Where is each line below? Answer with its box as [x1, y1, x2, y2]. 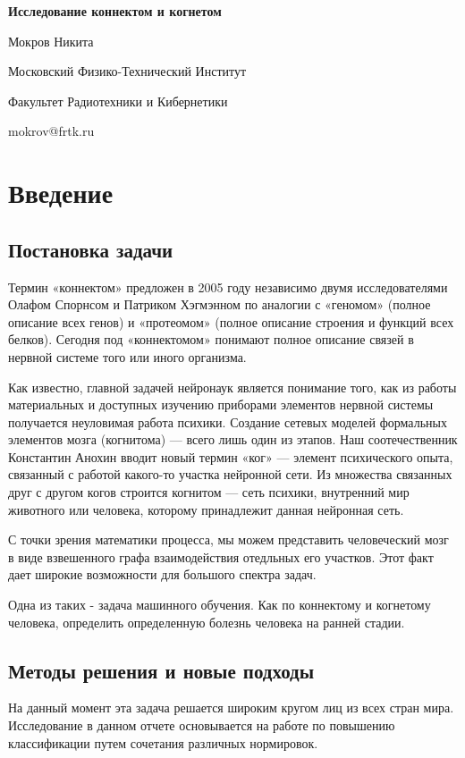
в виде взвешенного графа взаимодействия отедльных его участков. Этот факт [8, 547, 434, 566]
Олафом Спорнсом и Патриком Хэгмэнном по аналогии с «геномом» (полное [8, 295, 431, 314]
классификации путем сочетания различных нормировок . [8, 733, 318, 752]
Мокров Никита [8, 31, 94, 50]
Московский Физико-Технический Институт [8, 62, 247, 80]
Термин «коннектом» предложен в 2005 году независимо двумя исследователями [8, 277, 448, 296]
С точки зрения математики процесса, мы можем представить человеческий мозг [8, 530, 449, 549]
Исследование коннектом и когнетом [8, 2, 222, 20]
